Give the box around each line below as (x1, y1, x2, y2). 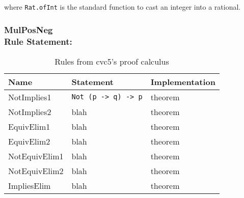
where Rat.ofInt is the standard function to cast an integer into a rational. (4, 2, 241, 12)
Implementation (150, 75, 215, 88)
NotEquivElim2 (8, 164, 64, 177)
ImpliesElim (8, 179, 51, 191)
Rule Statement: (4, 35, 72, 47)
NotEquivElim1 (8, 150, 64, 162)
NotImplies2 (8, 105, 51, 118)
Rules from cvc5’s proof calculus (55, 55, 169, 67)
